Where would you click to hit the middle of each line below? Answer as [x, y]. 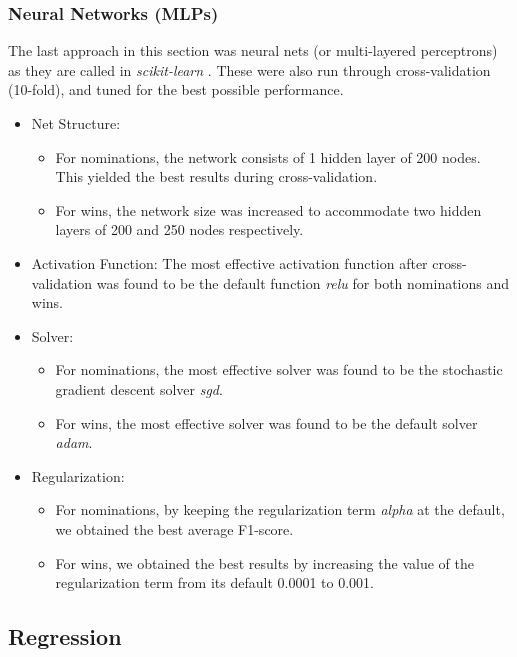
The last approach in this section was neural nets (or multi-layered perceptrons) [253, 50]
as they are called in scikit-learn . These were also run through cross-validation [249, 69]
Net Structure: [76, 123]
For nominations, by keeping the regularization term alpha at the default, [280, 509]
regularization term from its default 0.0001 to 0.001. [214, 582]
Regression [65, 636]
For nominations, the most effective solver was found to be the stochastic [279, 369]
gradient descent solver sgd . [139, 388]
